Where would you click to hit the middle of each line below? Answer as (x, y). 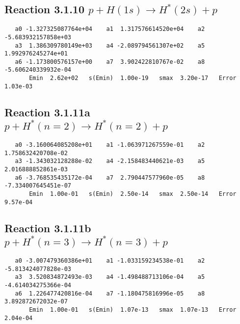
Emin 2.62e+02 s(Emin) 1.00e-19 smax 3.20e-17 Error (133, 78)
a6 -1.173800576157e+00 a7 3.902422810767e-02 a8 (110, 62)
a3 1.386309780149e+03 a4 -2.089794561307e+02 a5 (110, 45)
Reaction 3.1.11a (47, 112)
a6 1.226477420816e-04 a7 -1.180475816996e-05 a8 (110, 293)
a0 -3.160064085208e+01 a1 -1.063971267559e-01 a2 (110, 145)
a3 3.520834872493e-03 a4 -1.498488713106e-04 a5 (110, 277)
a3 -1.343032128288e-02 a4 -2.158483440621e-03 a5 (110, 161)
